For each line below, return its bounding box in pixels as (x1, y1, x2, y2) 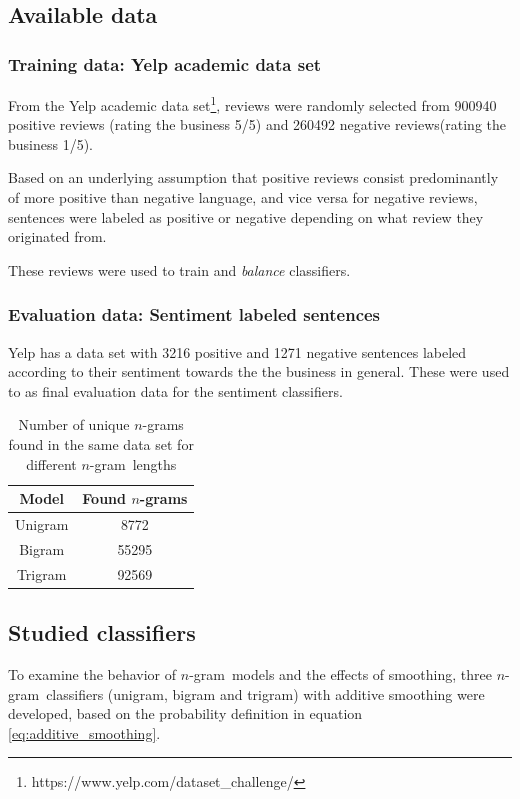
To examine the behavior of (8, 664, 177, 685)
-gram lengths (89, 453, 177, 474)
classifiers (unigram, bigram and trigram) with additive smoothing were (46, 683, 485, 704)
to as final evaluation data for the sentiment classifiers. (8, 380, 343, 401)
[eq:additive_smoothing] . (8, 722, 161, 743)
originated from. (8, 226, 107, 247)
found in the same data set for (8, 434, 194, 454)
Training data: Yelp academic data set (8, 51, 322, 76)
